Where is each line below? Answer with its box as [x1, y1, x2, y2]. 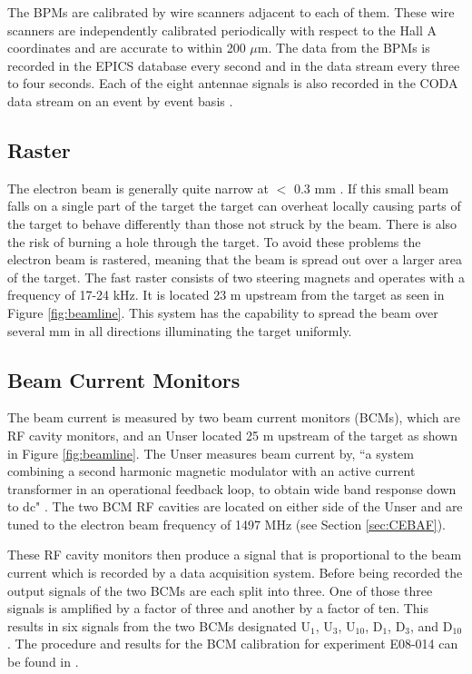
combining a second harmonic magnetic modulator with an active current [7, 461, 416, 481]
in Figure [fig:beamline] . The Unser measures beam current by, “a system [7, 443, 414, 462]
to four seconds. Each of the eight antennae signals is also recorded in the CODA [7, 74, 458, 93]
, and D [410, 616, 453, 635]
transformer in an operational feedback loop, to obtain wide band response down [7, 479, 457, 498]
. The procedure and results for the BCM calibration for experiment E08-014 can [7, 634, 458, 653]
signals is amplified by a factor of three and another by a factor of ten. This [7, 599, 429, 618]
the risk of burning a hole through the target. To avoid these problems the [7, 232, 421, 251]
